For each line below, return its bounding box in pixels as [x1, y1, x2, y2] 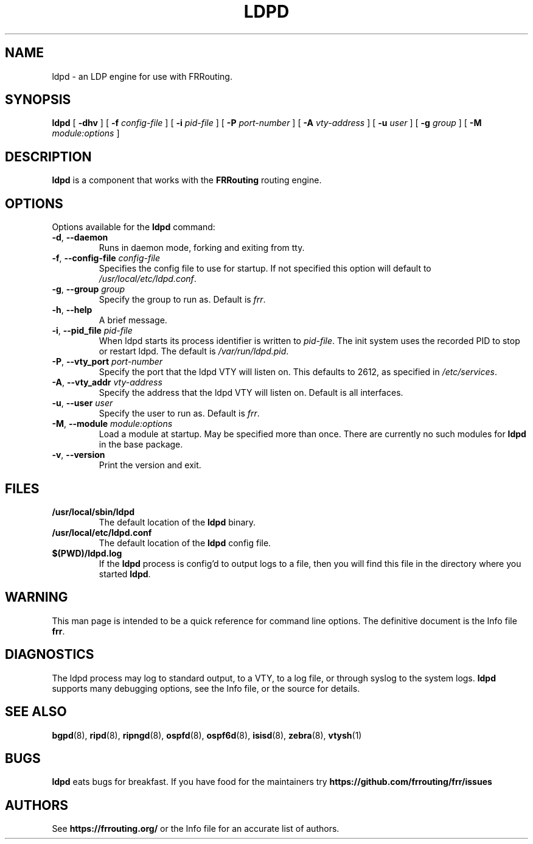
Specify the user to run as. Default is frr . [99, 408, 260, 419]
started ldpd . [99, 568, 151, 579]
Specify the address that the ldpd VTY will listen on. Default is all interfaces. [99, 387, 403, 398]
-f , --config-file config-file [52, 253, 160, 264]
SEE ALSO [5, 704, 67, 720]
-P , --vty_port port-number [52, 356, 163, 367]
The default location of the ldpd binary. [99, 516, 256, 527]
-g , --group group [52, 284, 125, 295]
